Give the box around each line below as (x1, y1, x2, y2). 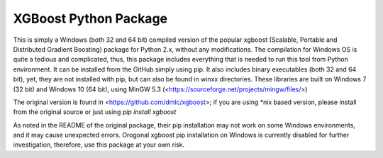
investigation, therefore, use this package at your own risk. (13, 140, 184, 149)
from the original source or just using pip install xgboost (13, 108, 177, 116)
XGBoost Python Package (13, 11, 168, 26)
